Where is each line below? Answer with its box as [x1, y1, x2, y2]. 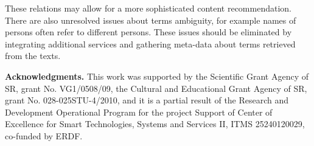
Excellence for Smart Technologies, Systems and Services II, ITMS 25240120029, [5, 117, 305, 130]
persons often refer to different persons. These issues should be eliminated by [5, 26, 292, 38]
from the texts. [5, 49, 61, 62]
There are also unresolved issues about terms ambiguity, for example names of [5, 13, 296, 26]
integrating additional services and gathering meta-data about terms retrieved [5, 37, 296, 50]
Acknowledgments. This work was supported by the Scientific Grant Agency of [5, 69, 309, 82]
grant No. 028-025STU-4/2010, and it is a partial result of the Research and [5, 94, 289, 106]
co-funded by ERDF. [5, 129, 83, 142]
